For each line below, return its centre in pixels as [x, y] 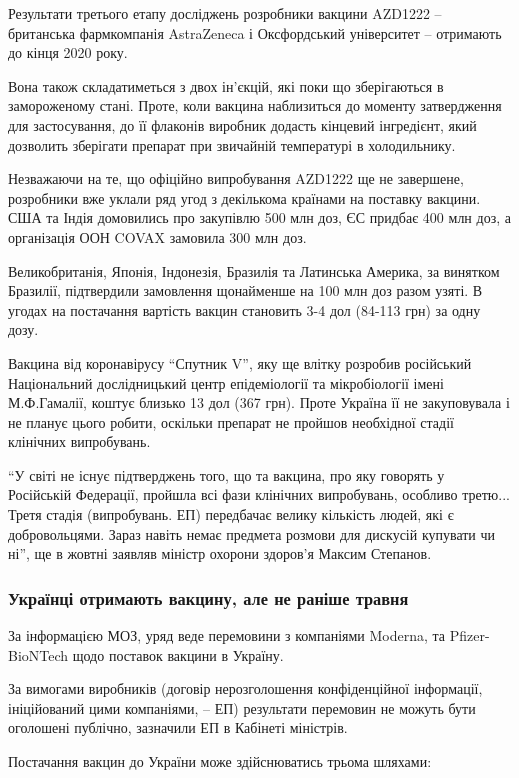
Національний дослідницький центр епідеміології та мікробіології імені [226, 382]
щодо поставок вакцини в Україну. [178, 654]
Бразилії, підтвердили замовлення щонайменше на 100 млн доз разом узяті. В [245, 290]
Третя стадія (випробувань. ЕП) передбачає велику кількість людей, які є [231, 514]
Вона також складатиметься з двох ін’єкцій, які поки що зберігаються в [226, 85]
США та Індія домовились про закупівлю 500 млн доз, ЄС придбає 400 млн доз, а [259, 217]
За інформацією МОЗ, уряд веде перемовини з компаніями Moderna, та [227, 635]
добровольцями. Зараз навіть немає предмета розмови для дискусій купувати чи [252, 533]
